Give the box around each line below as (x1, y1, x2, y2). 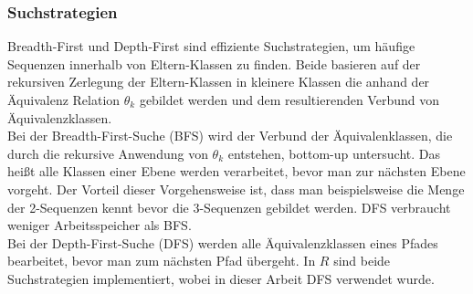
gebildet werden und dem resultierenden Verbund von (139, 90, 439, 109)
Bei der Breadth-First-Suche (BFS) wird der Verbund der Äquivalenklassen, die (7, 126, 453, 145)
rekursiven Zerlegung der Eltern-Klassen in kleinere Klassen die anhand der (7, 72, 430, 91)
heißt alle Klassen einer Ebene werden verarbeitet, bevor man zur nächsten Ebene (7, 162, 466, 181)
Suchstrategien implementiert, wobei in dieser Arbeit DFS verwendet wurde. (7, 268, 435, 288)
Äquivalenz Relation (7, 90, 121, 109)
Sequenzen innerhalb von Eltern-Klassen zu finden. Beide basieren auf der (7, 54, 421, 73)
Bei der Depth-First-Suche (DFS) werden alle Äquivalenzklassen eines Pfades (7, 233, 438, 252)
